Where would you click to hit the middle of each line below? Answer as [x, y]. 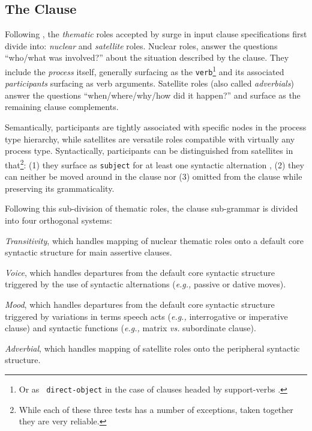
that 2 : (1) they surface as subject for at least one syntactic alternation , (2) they [154, 164]
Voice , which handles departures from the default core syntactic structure [140, 272]
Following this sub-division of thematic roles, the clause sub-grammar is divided [151, 208]
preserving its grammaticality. [60, 188]
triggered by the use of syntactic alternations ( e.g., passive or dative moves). [145, 284]
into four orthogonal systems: [58, 220]
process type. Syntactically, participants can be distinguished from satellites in [149, 151]
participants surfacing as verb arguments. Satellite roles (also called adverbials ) [149, 83]
